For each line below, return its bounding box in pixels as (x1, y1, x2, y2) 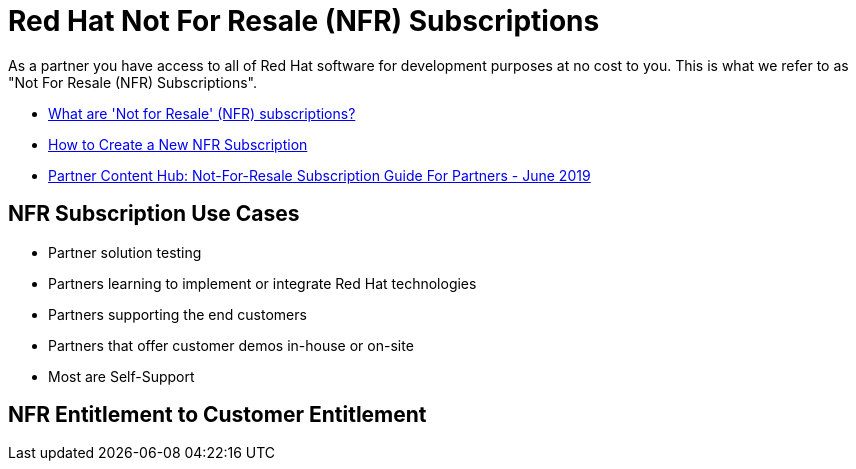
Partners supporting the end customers (48, 305, 307, 323)
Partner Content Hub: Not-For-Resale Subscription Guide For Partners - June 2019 (48, 166, 591, 184)
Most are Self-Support (48, 367, 195, 385)
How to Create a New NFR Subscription (48, 135, 308, 153)
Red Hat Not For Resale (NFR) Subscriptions (8, 4, 600, 38)
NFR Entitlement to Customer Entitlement (8, 402, 427, 428)
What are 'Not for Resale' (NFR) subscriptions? (48, 104, 356, 122)
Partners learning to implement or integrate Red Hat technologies (48, 274, 477, 292)
